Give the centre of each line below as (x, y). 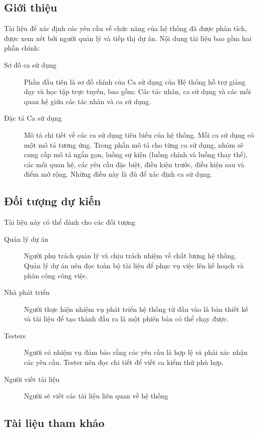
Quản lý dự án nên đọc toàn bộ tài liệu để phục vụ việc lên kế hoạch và (134, 265)
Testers (15, 335)
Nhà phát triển (27, 292)
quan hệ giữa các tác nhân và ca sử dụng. (88, 101)
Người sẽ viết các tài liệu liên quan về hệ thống (96, 396)
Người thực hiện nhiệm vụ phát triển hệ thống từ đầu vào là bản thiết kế (136, 309)
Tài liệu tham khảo (54, 423)
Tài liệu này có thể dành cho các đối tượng (70, 222)
